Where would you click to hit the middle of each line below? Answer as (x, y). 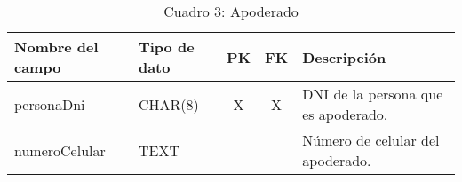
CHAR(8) (168, 104)
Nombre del (56, 47)
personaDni (50, 104)
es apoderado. (345, 114)
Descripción (344, 57)
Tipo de (166, 47)
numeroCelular (60, 150)
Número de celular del (371, 140)
